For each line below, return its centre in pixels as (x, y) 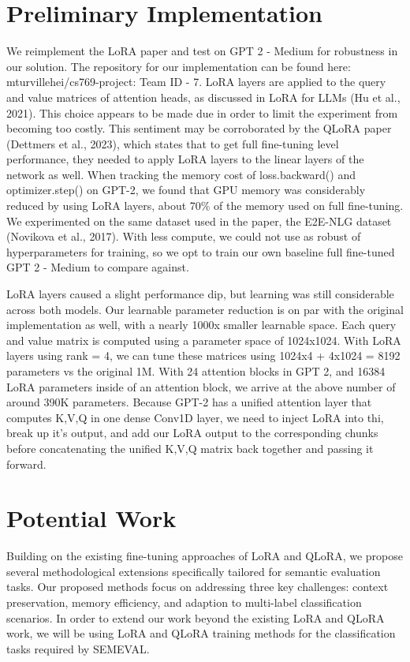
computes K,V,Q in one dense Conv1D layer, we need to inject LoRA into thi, (195, 417)
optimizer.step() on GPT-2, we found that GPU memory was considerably (186, 190)
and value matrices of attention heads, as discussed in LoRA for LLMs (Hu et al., (203, 97)
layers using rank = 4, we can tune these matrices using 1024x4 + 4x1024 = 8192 (203, 355)
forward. (26, 464)
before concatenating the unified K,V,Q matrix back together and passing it (190, 448)
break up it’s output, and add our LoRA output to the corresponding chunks (192, 433)
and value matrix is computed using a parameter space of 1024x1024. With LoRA (204, 340)
